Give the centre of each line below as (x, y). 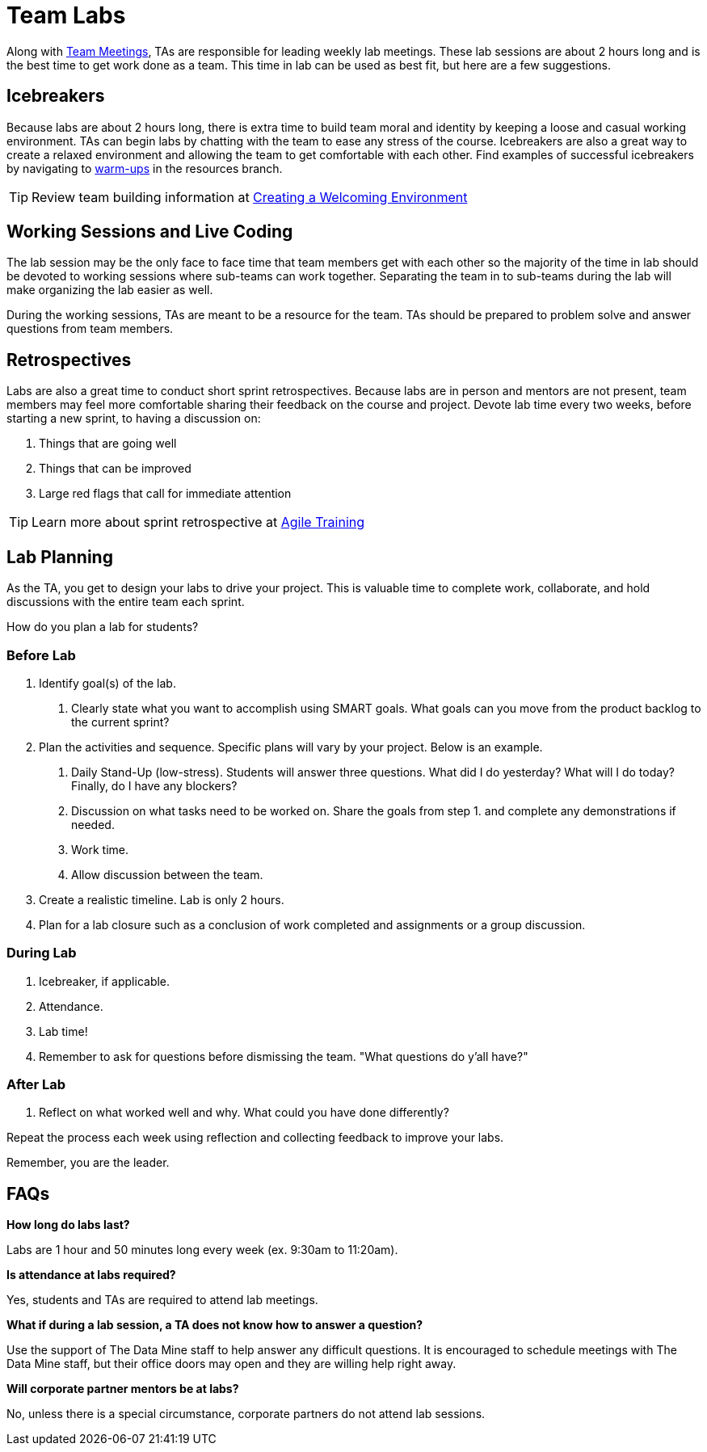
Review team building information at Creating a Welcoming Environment (250, 197)
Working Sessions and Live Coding (150, 232)
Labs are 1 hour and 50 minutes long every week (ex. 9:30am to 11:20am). (202, 1250)
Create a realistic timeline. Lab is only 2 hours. (162, 899)
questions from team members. (90, 329)
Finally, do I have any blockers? (154, 785)
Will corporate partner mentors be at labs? (123, 1389)
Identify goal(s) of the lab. (107, 683)
